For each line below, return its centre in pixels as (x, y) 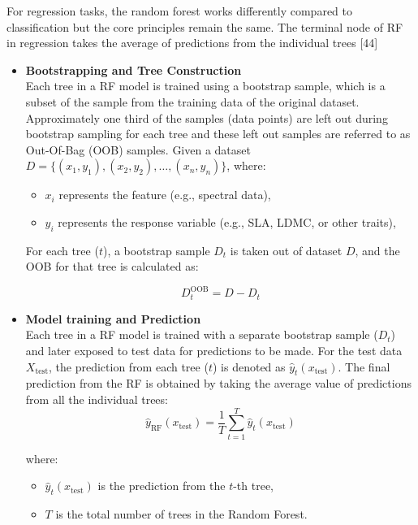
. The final (364, 366)
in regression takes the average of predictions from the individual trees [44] (192, 43)
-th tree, (253, 486)
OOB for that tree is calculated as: (112, 266)
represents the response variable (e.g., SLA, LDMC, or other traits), (227, 221)
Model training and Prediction (113, 318)
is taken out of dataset (286, 250)
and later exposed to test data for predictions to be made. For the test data (214, 351)
